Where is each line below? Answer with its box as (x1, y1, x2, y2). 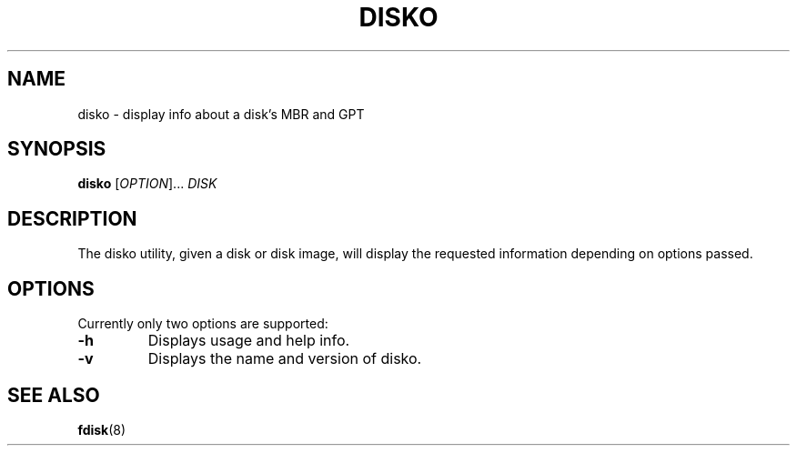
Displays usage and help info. (147, 331, 350, 350)
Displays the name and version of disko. (147, 349, 422, 368)
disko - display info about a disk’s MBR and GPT (77, 106, 365, 122)
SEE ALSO (7, 383, 100, 407)
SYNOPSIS (7, 137, 106, 161)
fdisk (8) (77, 421, 126, 438)
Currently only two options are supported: (77, 316, 328, 332)
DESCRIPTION (7, 206, 137, 230)
